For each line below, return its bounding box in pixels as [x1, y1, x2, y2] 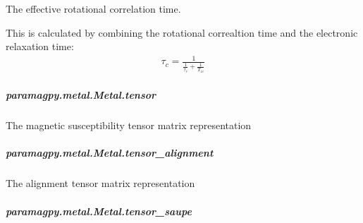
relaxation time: [6, 39, 74, 54]
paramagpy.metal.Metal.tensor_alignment [6, 145, 214, 160]
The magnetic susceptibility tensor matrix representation [6, 118, 252, 133]
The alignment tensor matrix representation [6, 176, 195, 191]
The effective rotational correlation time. [6, 1, 181, 16]
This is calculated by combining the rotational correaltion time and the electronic [6, 25, 358, 40]
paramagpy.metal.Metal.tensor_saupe [6, 203, 192, 218]
